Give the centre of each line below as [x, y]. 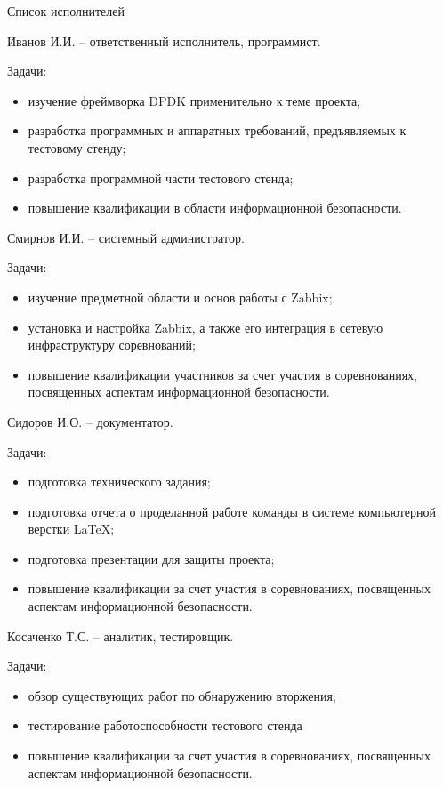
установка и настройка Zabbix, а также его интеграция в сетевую [205, 327]
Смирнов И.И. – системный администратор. [126, 237]
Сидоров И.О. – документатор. [90, 421]
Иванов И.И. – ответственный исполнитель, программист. [164, 40]
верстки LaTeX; [71, 529]
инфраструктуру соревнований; [112, 345]
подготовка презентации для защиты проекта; [151, 558]
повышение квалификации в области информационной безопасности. [215, 208]
